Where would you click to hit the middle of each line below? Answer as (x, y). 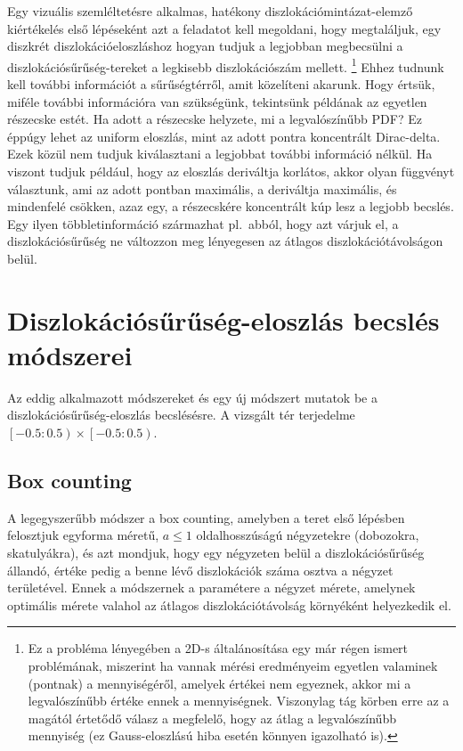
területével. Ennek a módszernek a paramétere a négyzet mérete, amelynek (211, 588)
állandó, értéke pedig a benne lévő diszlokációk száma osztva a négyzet (200, 570)
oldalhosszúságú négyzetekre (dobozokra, (308, 535)
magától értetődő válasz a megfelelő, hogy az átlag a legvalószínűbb (212, 718)
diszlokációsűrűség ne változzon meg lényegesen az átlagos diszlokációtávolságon (225, 241)
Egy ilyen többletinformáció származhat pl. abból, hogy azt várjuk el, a (203, 223)
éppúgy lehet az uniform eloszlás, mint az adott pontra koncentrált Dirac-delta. (224, 136)
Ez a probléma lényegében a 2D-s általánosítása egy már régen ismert (218, 648)
